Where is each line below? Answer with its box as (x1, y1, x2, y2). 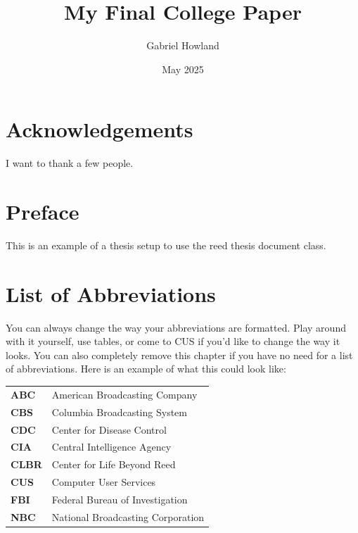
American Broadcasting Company (51, 387, 198, 401)
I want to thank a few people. (6, 156, 134, 170)
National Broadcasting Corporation (51, 509, 205, 524)
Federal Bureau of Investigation (51, 491, 188, 506)
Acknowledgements (6, 115, 193, 144)
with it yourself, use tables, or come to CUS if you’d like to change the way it (6, 334, 340, 349)
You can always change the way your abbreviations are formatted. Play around (6, 320, 346, 334)
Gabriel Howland (146, 38, 219, 53)
